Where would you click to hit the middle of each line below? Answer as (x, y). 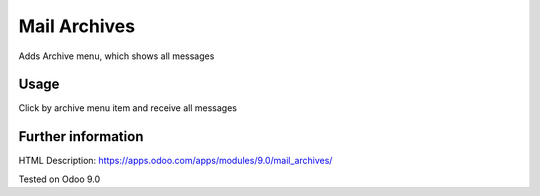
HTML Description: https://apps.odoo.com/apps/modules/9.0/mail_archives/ (175, 161)
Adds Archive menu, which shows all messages (116, 56)
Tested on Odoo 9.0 (59, 179)
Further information (81, 136)
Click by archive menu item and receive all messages (127, 108)
